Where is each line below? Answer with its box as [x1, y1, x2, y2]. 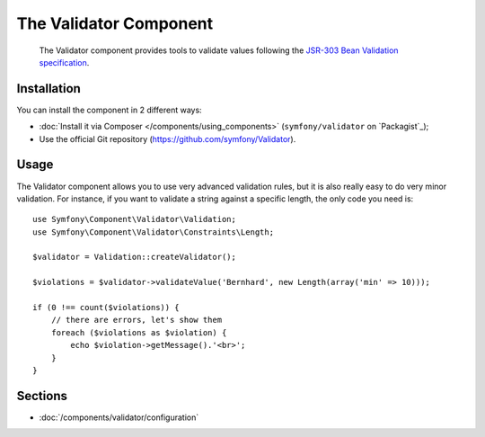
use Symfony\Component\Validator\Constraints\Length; [32, 227, 274, 237]
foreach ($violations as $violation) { [50, 327, 227, 337]
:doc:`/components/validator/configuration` [39, 412, 199, 423]
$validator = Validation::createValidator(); [32, 252, 237, 263]
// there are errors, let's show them [50, 315, 223, 326]
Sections [16, 388, 67, 404]
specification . [39, 57, 90, 67]
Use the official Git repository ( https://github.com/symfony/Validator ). [39, 133, 296, 144]
